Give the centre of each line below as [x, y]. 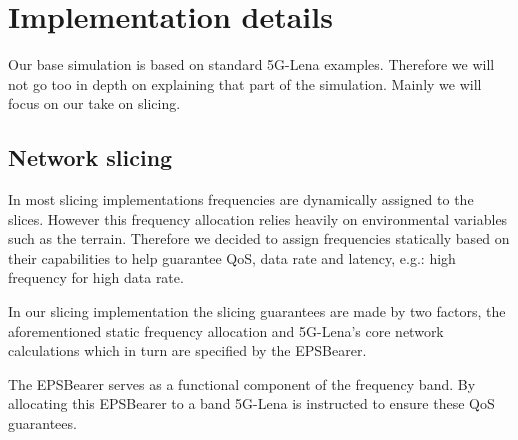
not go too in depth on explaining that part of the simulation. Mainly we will [245, 83]
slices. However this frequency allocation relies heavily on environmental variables [258, 218]
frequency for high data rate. [96, 277]
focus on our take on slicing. [94, 103]
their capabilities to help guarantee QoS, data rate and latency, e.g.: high [232, 257]
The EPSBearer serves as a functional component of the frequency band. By [242, 383]
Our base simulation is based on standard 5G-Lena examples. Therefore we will [251, 64]
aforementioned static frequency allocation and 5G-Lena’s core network [226, 330]
